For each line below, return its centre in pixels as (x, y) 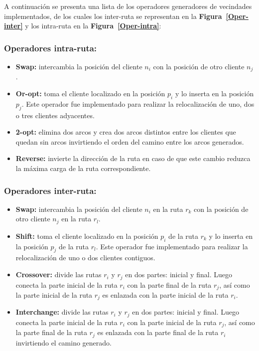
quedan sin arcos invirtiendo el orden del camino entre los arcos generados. (130, 141)
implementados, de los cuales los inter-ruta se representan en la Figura (113, 16)
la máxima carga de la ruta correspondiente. (83, 168)
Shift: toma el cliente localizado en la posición (87, 236)
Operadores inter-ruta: (50, 190)
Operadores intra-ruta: (51, 48)
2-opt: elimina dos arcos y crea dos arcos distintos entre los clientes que (126, 132)
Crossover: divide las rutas (59, 274)
